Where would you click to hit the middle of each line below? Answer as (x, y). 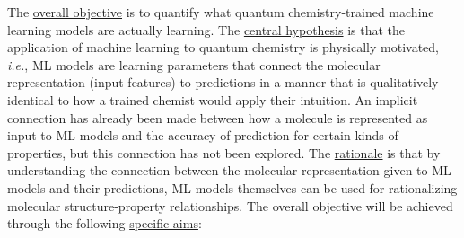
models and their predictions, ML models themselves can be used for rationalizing (232, 187)
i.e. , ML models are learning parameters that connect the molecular (194, 64)
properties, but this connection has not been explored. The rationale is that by (224, 152)
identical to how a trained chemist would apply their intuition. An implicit (213, 99)
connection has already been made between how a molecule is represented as (218, 117)
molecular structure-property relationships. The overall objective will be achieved (230, 205)
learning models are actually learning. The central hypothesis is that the (206, 29)
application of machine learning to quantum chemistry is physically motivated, (223, 47)
